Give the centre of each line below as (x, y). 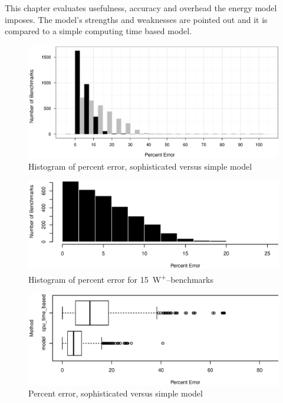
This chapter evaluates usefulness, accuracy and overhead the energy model (141, 8)
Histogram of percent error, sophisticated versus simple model (140, 166)
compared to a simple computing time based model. (98, 31)
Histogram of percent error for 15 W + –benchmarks (121, 278)
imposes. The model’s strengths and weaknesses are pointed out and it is (136, 19)
